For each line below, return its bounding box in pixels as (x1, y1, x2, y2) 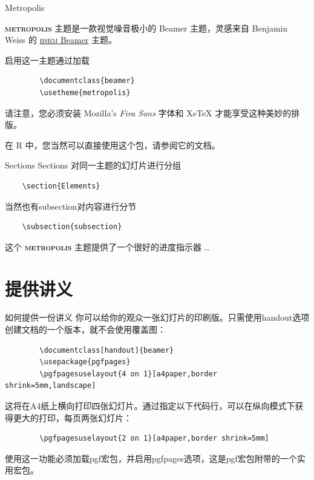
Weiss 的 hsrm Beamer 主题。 (5, 33, 117, 46)
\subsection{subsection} (22, 222, 122, 232)
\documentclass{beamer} (39, 76, 135, 85)
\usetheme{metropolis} (39, 88, 131, 97)
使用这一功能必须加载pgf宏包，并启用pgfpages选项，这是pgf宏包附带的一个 (5, 452, 297, 464)
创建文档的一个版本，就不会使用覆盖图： (5, 323, 166, 336)
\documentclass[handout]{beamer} (39, 345, 174, 355)
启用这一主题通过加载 (5, 53, 90, 66)
